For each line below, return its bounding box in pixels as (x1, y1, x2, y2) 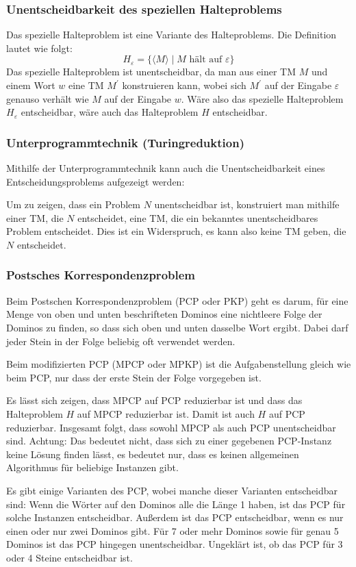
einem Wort (6, 78, 55, 92)
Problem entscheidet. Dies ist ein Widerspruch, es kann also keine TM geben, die (6, 224, 346, 238)
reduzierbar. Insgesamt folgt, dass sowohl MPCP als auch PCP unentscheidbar (6, 420, 336, 434)
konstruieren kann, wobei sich (122, 78, 246, 92)
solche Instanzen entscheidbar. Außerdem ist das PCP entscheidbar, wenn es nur (6, 510, 344, 525)
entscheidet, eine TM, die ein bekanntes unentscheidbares (77, 210, 318, 225)
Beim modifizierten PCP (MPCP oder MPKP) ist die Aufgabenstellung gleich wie (6, 357, 351, 371)
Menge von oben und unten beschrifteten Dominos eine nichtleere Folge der (6, 307, 322, 321)
